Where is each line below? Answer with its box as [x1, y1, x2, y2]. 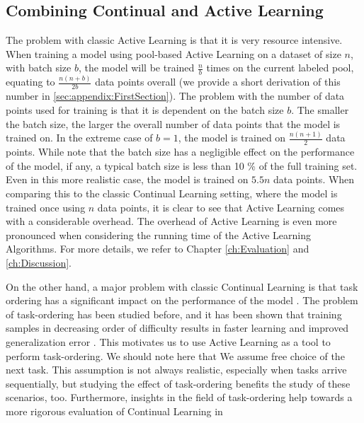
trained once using [6, 199, 86, 214]
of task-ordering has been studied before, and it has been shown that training [6, 306, 342, 321]
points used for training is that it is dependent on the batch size [6, 102, 284, 117]
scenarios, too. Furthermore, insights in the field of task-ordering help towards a [6, 390, 353, 405]
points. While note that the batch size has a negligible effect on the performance [6, 144, 355, 159]
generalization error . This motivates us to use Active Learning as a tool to [6, 335, 331, 349]
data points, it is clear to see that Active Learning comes [97, 199, 345, 214]
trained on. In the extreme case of [6, 130, 153, 145]
